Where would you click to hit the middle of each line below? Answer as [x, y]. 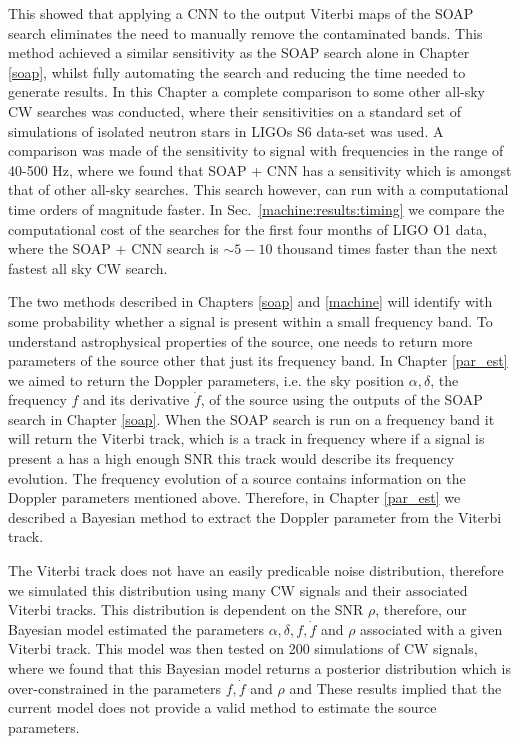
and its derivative [136, 399]
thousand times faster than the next [387, 248]
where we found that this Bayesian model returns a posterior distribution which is [259, 668]
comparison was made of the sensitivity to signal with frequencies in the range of [256, 150]
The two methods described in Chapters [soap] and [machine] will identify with [250, 301]
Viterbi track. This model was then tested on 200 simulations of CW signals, [243, 648]
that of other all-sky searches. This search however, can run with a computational [258, 189]
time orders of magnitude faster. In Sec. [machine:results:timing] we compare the [256, 208]
